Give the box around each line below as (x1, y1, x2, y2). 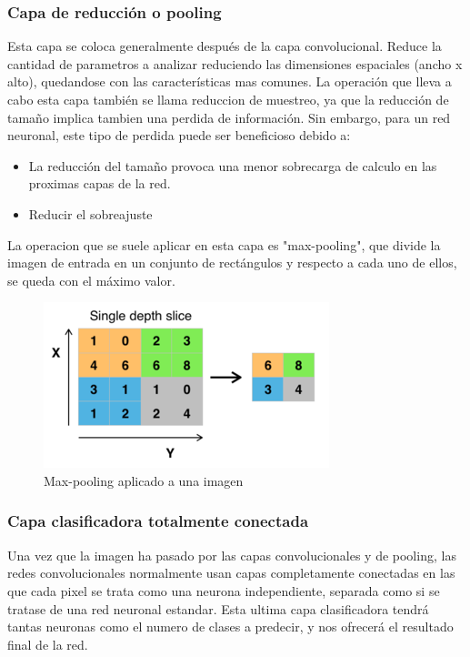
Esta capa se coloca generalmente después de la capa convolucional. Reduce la (7, 36, 442, 56)
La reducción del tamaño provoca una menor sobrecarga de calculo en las (28, 156, 437, 175)
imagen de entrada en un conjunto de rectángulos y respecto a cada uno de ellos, (7, 253, 457, 272)
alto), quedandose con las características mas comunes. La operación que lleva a (7, 72, 452, 91)
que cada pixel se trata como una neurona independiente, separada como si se (7, 581, 440, 600)
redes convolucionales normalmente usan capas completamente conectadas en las (7, 563, 455, 582)
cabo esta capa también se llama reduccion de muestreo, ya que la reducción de (7, 90, 449, 108)
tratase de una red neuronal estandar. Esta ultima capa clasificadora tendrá (7, 599, 429, 618)
